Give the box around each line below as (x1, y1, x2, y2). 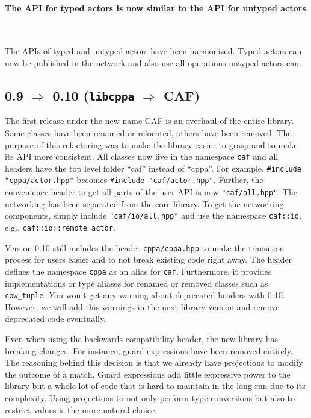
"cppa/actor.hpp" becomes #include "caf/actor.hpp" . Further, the (5, 173, 263, 186)
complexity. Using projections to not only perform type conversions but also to (5, 391, 295, 404)
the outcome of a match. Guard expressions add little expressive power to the (5, 367, 291, 380)
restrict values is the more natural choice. (5, 403, 158, 416)
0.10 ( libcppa (52, 86, 135, 104)
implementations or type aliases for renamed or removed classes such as (5, 276, 268, 289)
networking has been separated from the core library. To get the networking (5, 197, 284, 210)
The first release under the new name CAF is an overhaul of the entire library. (5, 114, 294, 127)
